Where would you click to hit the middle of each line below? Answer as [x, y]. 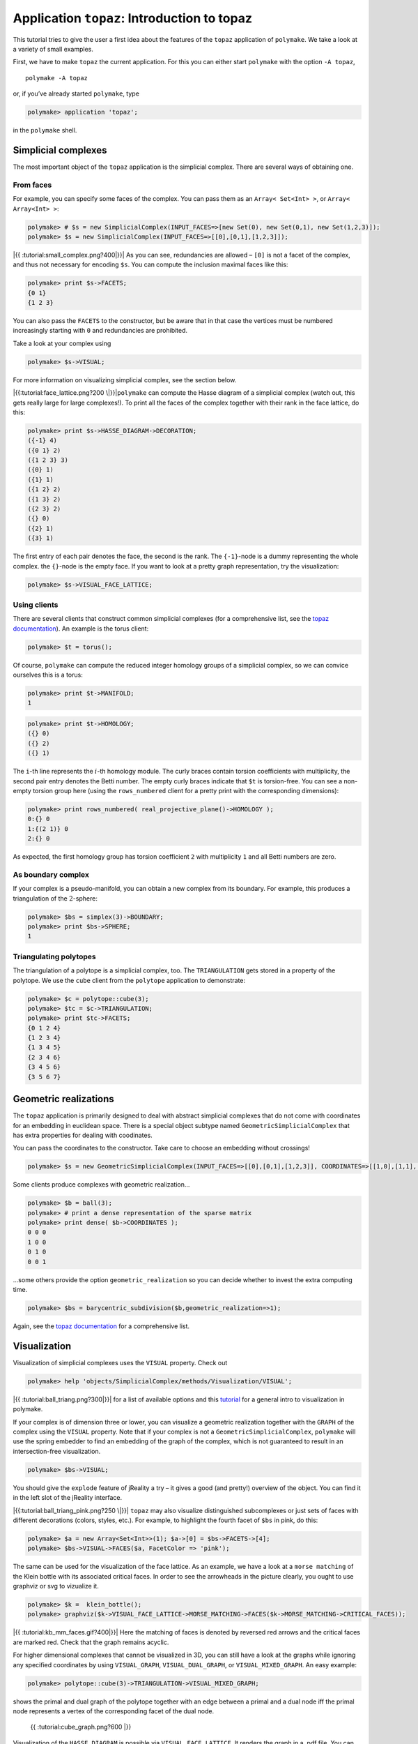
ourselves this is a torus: [48, 675]
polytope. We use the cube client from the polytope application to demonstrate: [129, 980]
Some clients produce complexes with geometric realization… [101, 1185]
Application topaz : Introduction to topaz [132, 18]
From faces [32, 185]
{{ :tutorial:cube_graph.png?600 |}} [81, 1727]
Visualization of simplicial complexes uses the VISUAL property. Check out [120, 1362]
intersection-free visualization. [57, 1451]
